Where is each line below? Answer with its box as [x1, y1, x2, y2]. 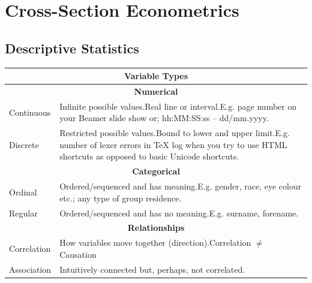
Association [9, 263, 52, 275]
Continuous [9, 106, 51, 118]
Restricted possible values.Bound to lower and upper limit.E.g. [59, 127, 290, 139]
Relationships [127, 221, 185, 234]
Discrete [9, 138, 39, 150]
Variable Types [124, 70, 188, 82]
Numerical [134, 85, 178, 97]
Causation [59, 248, 97, 260]
